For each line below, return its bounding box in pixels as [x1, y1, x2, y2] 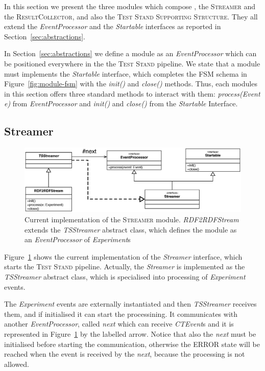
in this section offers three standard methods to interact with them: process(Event [4, 88, 260, 99]
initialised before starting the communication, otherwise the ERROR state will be [4, 338, 260, 349]
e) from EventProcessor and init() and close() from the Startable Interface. [4, 98, 238, 109]
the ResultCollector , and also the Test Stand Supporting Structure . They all [4, 11, 258, 21]
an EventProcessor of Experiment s [25, 234, 131, 245]
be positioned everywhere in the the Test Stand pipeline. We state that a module [4, 58, 260, 68]
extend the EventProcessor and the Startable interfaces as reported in [4, 21, 221, 32]
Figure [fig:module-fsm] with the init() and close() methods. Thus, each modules [4, 78, 257, 89]
